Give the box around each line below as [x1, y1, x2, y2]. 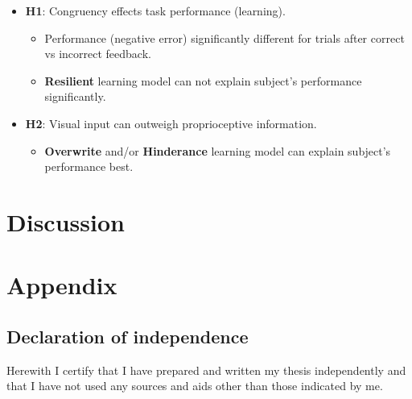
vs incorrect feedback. [44, 45, 151, 62]
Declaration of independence [6, 323, 249, 348]
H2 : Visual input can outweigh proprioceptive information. [25, 114, 317, 131]
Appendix [6, 268, 117, 301]
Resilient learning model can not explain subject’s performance [44, 72, 362, 89]
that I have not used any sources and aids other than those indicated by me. [6, 377, 383, 394]
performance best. [44, 158, 134, 175]
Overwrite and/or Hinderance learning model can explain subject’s [44, 142, 391, 159]
